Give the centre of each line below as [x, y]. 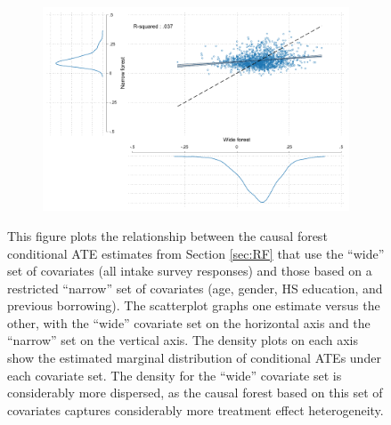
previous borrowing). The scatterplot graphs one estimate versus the [194, 305]
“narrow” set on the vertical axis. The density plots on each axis [183, 340]
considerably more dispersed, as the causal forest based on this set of [195, 393]
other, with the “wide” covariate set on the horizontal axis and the [189, 322]
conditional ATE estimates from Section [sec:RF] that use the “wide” [196, 253]
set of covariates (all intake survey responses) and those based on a [190, 271]
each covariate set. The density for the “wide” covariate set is [175, 375]
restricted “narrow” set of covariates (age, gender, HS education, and [195, 288]
